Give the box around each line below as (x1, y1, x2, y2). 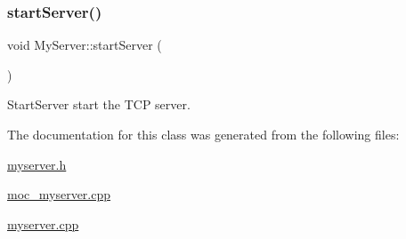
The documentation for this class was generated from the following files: (7, 125, 400, 143)
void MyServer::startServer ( (7, 36, 162, 54)
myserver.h (7, 155, 67, 173)
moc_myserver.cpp (7, 185, 111, 203)
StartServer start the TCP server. (7, 95, 191, 114)
